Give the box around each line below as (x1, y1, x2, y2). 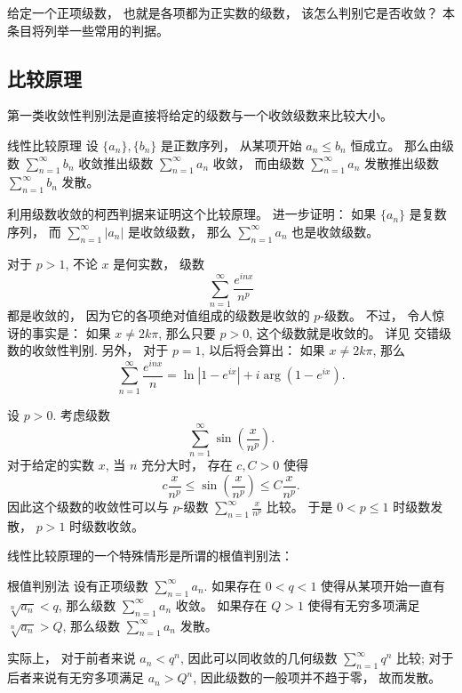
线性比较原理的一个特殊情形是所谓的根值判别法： (7, 546, 293, 565)
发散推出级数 (364, 153, 440, 172)
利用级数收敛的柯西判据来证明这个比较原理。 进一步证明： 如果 (7, 205, 377, 223)
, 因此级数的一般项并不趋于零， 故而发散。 (193, 668, 442, 687)
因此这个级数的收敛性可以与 (7, 497, 169, 515)
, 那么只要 (158, 323, 216, 342)
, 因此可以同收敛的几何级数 (179, 649, 338, 667)
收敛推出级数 (78, 153, 154, 172)
